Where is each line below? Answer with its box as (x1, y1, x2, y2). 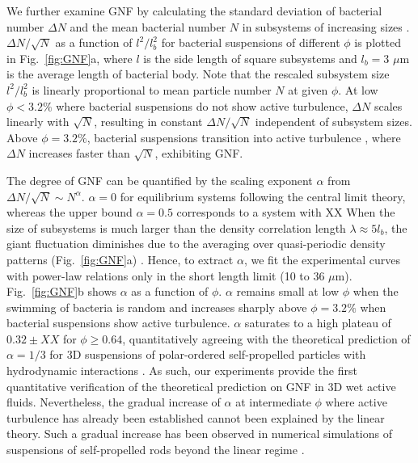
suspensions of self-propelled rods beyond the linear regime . (6, 441, 305, 458)
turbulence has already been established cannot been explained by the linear (6, 409, 385, 426)
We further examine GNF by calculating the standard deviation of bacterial (6, 2, 382, 19)
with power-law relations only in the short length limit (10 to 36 (6, 267, 325, 284)
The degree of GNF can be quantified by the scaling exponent (6, 171, 313, 188)
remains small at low (236, 283, 340, 300)
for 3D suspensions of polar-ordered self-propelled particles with (49, 346, 366, 363)
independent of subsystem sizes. (255, 113, 412, 130)
